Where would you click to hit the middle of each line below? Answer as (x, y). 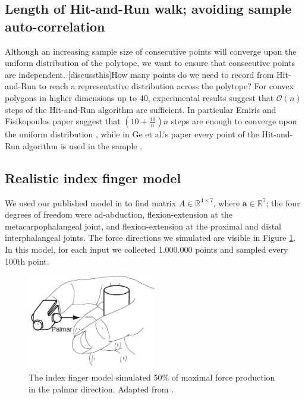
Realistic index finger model (93, 177)
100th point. (27, 261)
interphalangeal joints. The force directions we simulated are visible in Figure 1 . (150, 238)
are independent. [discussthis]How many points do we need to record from (139, 74)
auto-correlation (55, 26)
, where (227, 202)
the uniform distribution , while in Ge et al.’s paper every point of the (132, 134)
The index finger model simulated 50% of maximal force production (152, 377)
